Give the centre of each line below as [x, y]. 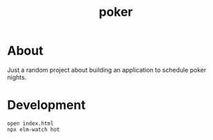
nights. [17, 77]
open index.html [30, 123]
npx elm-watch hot [33, 129]
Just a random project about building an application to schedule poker [107, 70]
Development [47, 105]
